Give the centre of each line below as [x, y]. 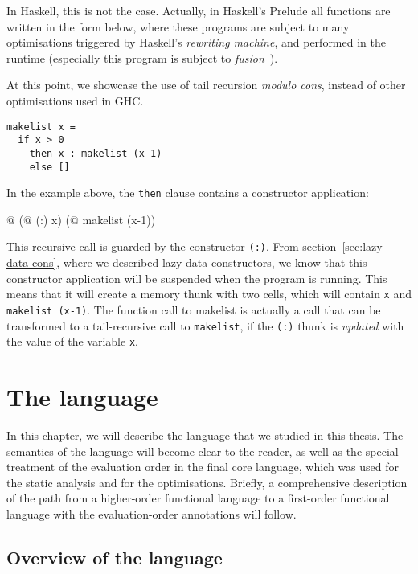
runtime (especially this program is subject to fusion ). [142, 57]
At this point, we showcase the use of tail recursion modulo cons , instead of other [206, 85]
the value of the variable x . [72, 341]
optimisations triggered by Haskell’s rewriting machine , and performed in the [196, 42]
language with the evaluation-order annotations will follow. [152, 514]
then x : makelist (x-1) [96, 153]
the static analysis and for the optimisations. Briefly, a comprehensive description [207, 482]
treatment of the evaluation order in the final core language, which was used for [203, 467]
